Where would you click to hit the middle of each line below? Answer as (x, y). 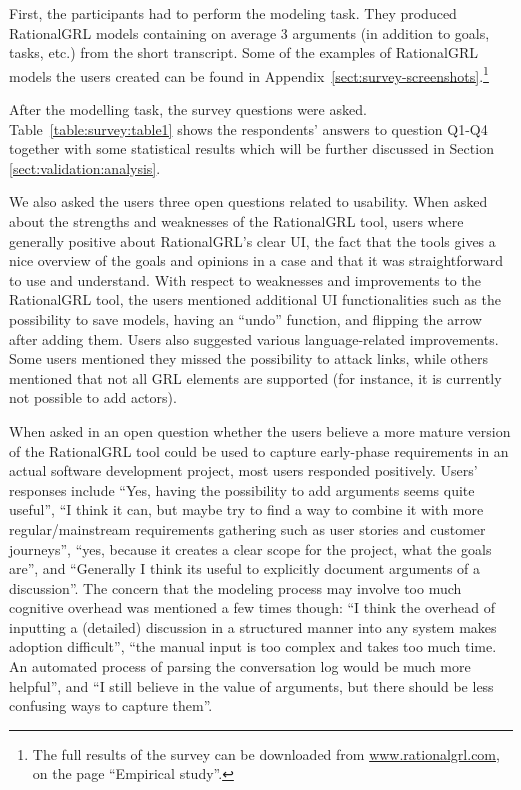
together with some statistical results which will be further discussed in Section (251, 148)
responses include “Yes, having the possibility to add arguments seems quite (242, 489)
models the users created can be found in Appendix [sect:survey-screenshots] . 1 (249, 74)
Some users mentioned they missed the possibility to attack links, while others (248, 358)
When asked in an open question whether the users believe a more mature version (260, 430)
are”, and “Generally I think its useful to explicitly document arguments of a (245, 568)
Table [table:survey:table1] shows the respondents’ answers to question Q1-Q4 (248, 128)
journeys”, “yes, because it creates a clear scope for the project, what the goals (250, 548)
